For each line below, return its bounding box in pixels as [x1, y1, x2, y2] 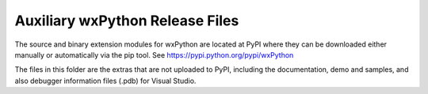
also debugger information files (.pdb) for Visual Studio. [14, 76, 197, 85]
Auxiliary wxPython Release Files [14, 12, 239, 29]
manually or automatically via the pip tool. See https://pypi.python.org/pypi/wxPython [14, 50, 294, 59]
